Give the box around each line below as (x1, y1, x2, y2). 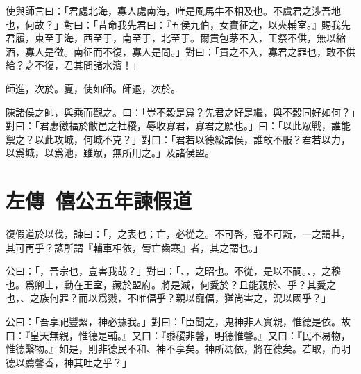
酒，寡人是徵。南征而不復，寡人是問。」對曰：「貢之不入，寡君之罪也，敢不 (6, 44, 346, 58)
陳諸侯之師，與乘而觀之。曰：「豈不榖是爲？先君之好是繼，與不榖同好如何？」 (6, 104, 355, 119)
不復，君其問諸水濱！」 (34, 58, 142, 72)
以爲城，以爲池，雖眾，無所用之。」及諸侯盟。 (6, 145, 215, 160)
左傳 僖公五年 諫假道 (6, 186, 192, 215)
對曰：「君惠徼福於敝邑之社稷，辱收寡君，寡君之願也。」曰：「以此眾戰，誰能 (6, 118, 351, 133)
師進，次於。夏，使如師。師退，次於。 (6, 81, 180, 95)
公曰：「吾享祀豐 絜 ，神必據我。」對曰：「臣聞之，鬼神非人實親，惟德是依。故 (6, 314, 351, 329)
